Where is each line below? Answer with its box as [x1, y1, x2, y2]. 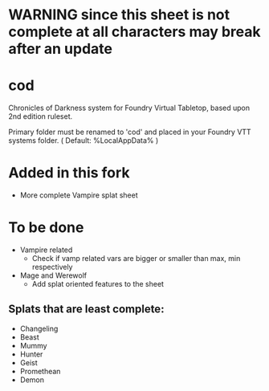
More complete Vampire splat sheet [19, 190, 138, 200]
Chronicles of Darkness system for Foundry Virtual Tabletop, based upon [8, 103, 251, 113]
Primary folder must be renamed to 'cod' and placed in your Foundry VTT [8, 127, 251, 137]
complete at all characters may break [8, 22, 261, 41]
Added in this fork [8, 164, 130, 182]
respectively [31, 263, 73, 271]
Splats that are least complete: [8, 303, 165, 316]
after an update [8, 40, 112, 58]
